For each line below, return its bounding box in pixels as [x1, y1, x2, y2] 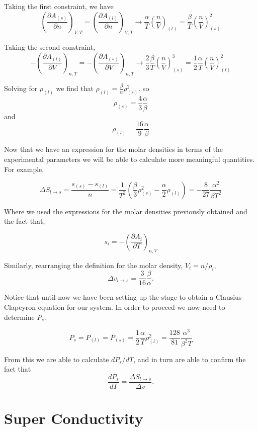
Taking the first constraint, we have [4, 1, 114, 11]
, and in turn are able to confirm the [133, 354, 246, 364]
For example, [4, 163, 44, 174]
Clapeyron [4, 302, 36, 312]
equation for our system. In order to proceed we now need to [38, 302, 225, 312]
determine [4, 311, 35, 322]
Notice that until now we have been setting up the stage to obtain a [4, 292, 214, 302]
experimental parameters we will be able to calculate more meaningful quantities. [4, 153, 255, 164]
